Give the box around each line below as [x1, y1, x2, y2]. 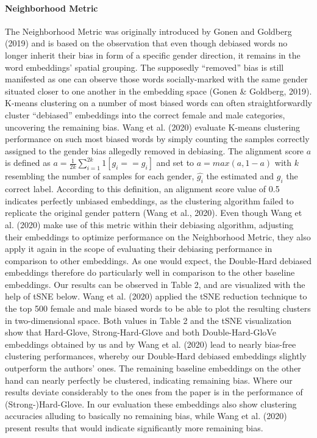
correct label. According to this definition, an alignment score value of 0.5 [5, 182, 280, 195]
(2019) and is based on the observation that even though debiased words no [5, 37, 288, 49]
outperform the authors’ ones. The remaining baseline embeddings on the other [5, 362, 301, 375]
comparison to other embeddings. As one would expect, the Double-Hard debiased [5, 254, 312, 267]
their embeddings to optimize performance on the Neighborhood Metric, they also [5, 230, 311, 243]
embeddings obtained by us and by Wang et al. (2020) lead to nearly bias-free [5, 337, 296, 350]
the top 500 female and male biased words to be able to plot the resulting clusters [5, 302, 311, 315]
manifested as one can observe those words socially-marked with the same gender [5, 73, 308, 85]
